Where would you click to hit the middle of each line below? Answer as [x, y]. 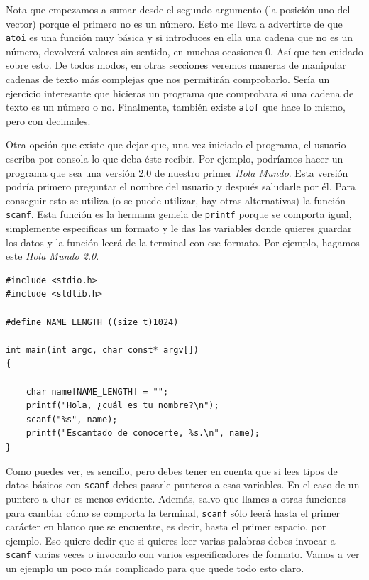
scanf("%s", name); [72, 419]
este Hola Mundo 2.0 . [53, 256]
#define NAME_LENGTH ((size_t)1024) [92, 322]
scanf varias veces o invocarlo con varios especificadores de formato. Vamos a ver [183, 554]
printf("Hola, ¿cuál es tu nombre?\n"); [122, 406]
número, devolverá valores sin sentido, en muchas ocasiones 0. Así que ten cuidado [184, 51]
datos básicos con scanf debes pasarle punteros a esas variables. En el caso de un [183, 485]
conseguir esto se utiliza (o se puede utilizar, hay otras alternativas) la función [176, 200]
